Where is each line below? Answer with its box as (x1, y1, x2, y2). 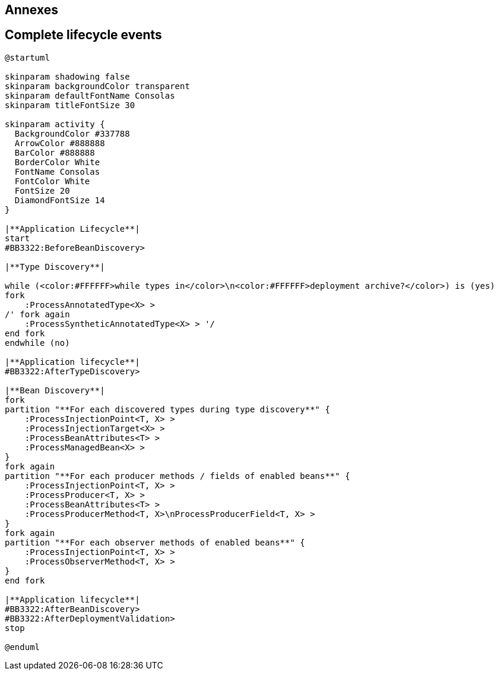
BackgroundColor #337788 (14, 128, 130, 138)
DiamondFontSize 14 (14, 195, 105, 205)
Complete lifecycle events (5, 27, 162, 43)
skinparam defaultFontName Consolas (5, 90, 175, 100)
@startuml (5, 52, 50, 62)
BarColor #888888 (14, 147, 95, 157)
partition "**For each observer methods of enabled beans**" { (5, 537, 305, 547)
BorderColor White (14, 157, 100, 167)
